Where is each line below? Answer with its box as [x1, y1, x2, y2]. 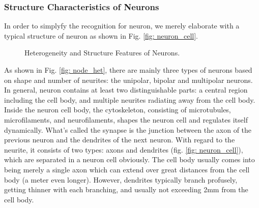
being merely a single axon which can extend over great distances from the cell [4, 164, 250, 174]
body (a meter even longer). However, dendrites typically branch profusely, [4, 174, 238, 185]
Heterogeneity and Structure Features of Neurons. [24, 47, 180, 58]
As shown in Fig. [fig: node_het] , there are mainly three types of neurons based [4, 65, 252, 75]
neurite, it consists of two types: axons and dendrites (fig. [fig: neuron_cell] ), [4, 144, 243, 155]
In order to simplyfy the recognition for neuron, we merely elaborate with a [4, 20, 240, 31]
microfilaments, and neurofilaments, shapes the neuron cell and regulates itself [4, 114, 248, 125]
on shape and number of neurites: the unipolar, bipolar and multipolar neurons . [4, 74, 253, 85]
